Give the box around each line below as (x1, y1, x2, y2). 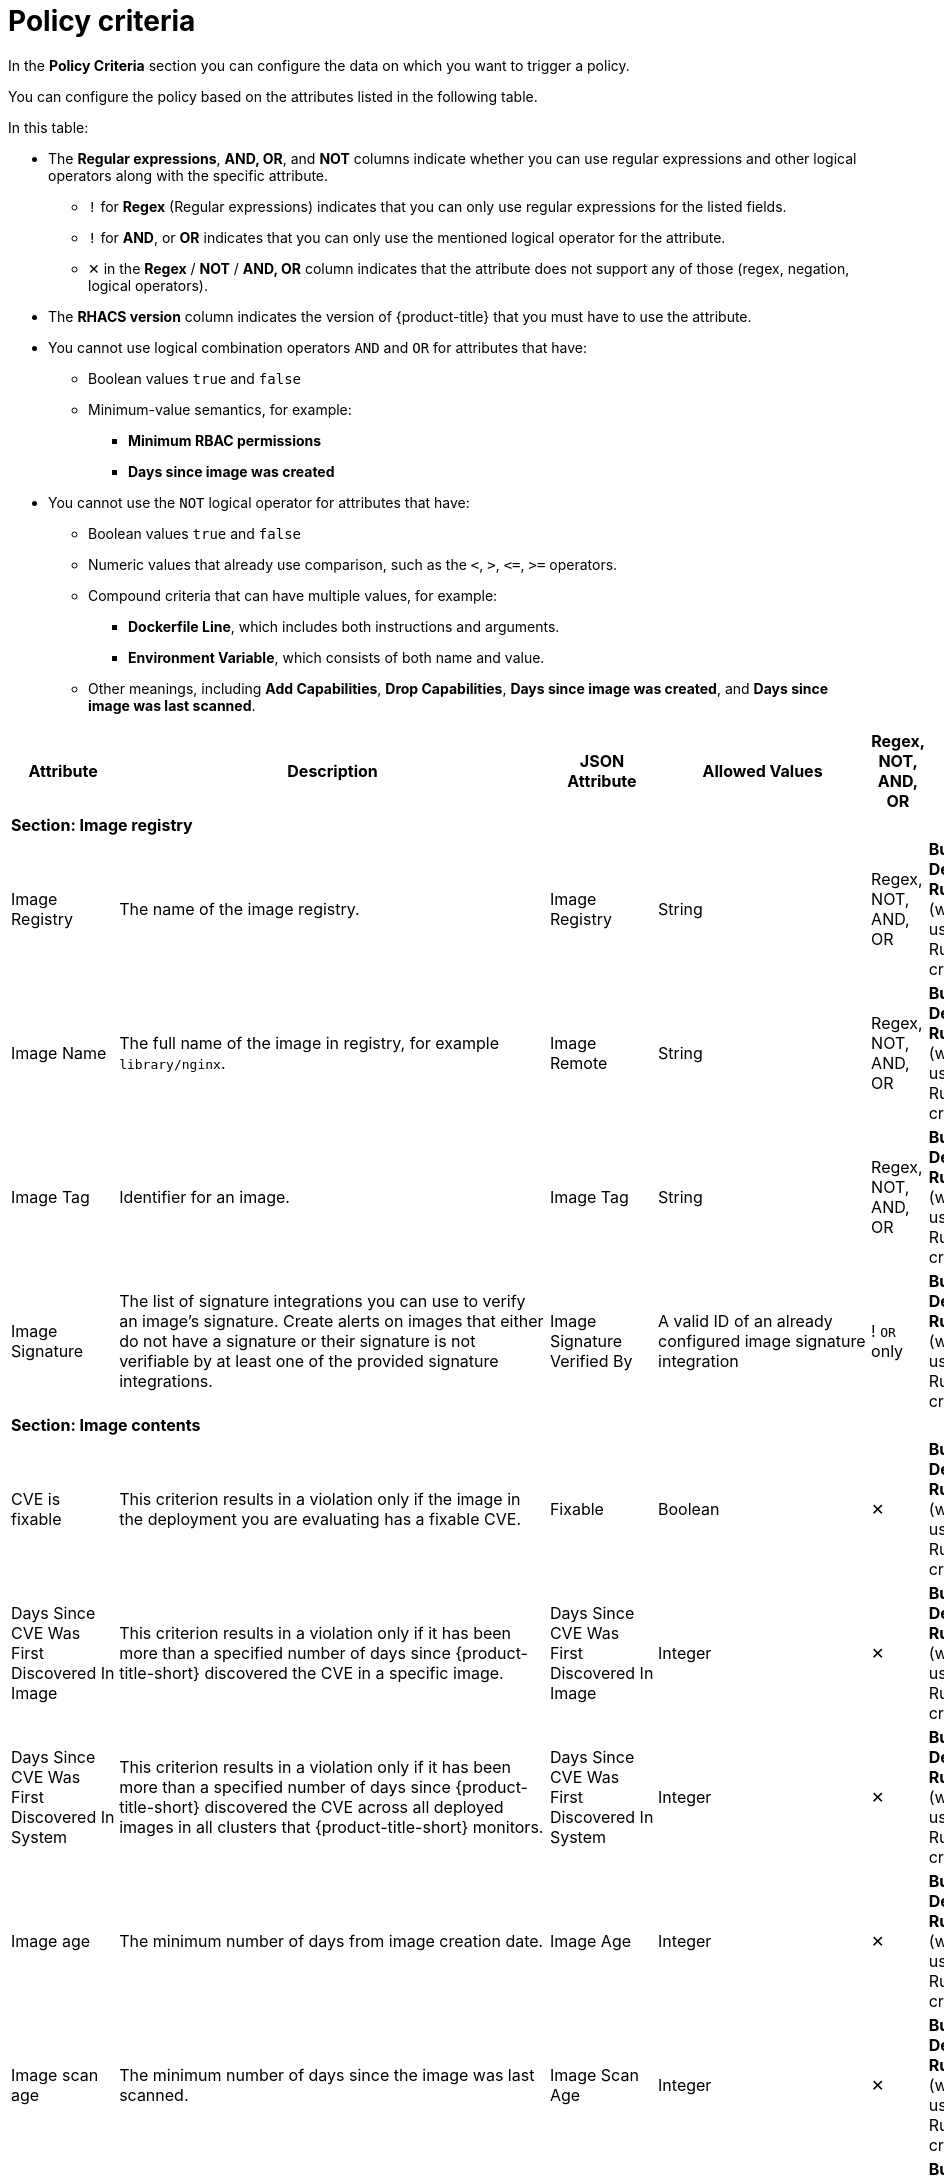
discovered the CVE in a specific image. (204, 1662, 504, 1683)
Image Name (11, 1042, 107, 1063)
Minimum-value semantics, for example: (88, 400, 352, 418)
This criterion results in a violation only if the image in (119, 1488, 521, 1509)
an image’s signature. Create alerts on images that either (119, 1310, 544, 1331)
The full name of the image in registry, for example (119, 1032, 499, 1053)
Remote (549, 1052, 608, 1073)
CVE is (11, 1488, 61, 1509)
